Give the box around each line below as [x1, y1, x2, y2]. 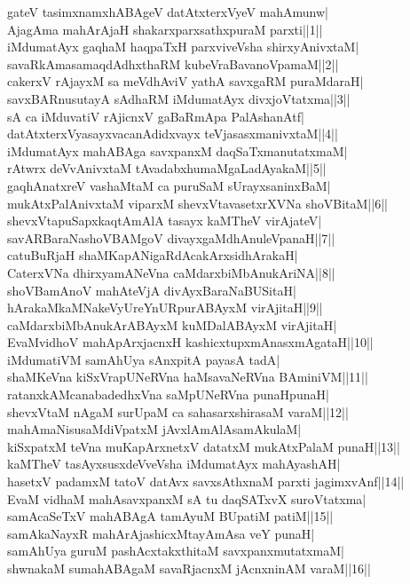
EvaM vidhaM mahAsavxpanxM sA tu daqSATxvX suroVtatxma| [7, 489, 367, 508]
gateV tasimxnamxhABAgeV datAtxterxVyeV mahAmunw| [7, 3, 328, 20]
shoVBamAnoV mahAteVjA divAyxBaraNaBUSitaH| [7, 280, 296, 299]
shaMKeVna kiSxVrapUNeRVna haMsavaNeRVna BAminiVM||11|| [7, 367, 368, 386]
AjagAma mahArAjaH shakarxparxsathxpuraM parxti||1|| [7, 20, 323, 38]
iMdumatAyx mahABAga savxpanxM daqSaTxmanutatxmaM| [7, 141, 348, 160]
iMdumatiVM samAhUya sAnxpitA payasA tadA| [7, 350, 280, 368]
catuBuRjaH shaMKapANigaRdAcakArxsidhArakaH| [7, 246, 298, 264]
